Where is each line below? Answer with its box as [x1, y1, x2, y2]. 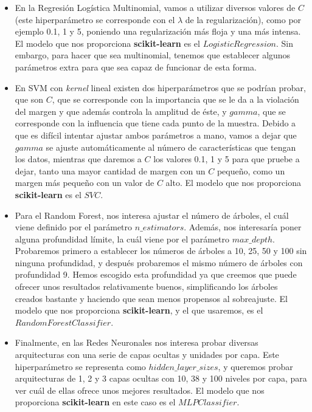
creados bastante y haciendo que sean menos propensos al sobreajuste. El [15, 292, 288, 304]
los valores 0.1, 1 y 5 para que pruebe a [153, 153, 300, 165]
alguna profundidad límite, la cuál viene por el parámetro [15, 232, 229, 245]
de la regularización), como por [185, 13, 302, 26]
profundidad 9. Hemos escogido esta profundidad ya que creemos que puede [15, 268, 297, 281]
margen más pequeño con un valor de [15, 176, 154, 189]
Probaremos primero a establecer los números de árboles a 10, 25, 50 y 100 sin [15, 244, 307, 257]
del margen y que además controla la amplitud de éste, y [15, 105, 227, 117]
